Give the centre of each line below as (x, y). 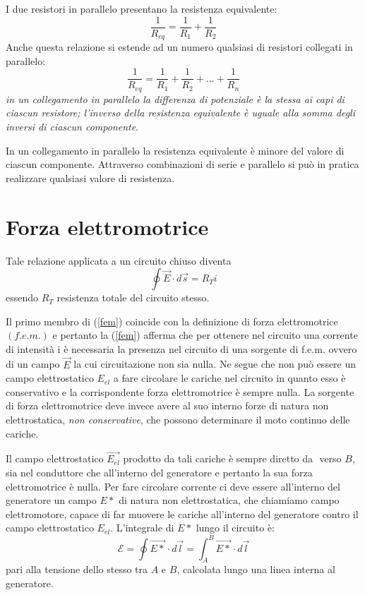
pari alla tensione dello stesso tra (77, 569)
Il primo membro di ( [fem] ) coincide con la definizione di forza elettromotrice (172, 321)
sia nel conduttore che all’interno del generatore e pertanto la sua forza (159, 473)
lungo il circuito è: (235, 528)
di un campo (33, 364)
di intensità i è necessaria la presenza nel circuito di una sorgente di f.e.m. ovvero (181, 348)
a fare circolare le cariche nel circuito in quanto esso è (229, 378)
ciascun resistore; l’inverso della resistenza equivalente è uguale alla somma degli (180, 113)
